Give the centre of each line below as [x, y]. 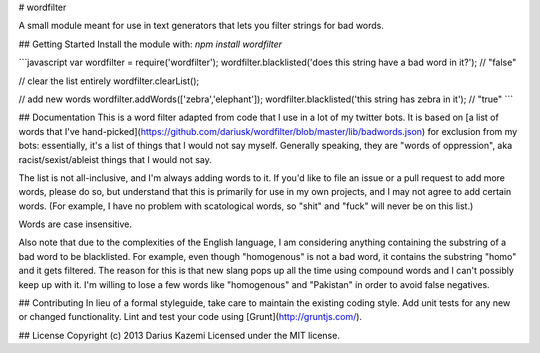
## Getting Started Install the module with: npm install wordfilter [150, 44]
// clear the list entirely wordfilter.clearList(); [109, 81]
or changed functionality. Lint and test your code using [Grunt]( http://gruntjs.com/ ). [190, 317]
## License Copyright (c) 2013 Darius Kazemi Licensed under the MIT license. [179, 335]
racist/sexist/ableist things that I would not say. [115, 159]
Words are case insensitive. [75, 224]
